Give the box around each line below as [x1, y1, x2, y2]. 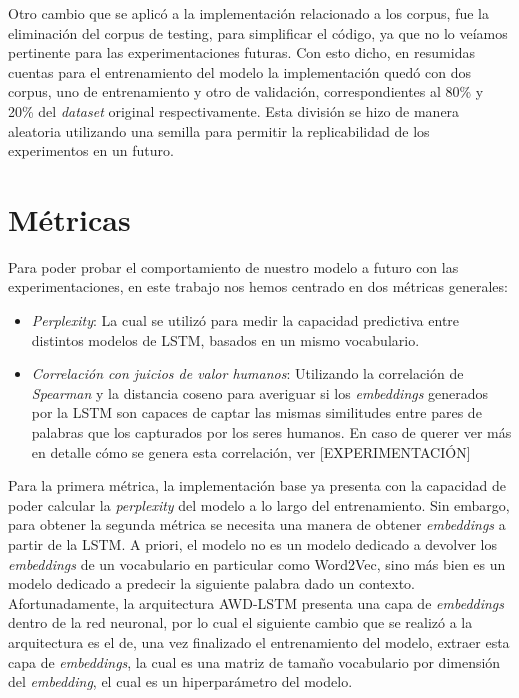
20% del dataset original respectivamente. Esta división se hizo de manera [8, 100, 460, 121]
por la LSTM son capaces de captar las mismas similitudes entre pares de [31, 402, 482, 423]
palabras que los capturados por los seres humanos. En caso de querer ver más [31, 422, 512, 443]
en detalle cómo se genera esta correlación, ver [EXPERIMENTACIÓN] [31, 441, 471, 462]
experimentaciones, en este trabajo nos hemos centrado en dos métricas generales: [8, 276, 508, 297]
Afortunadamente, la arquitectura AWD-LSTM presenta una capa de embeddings [8, 592, 505, 613]
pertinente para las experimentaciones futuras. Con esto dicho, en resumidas [8, 42, 475, 63]
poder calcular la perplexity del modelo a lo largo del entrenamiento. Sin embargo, [8, 494, 510, 515]
